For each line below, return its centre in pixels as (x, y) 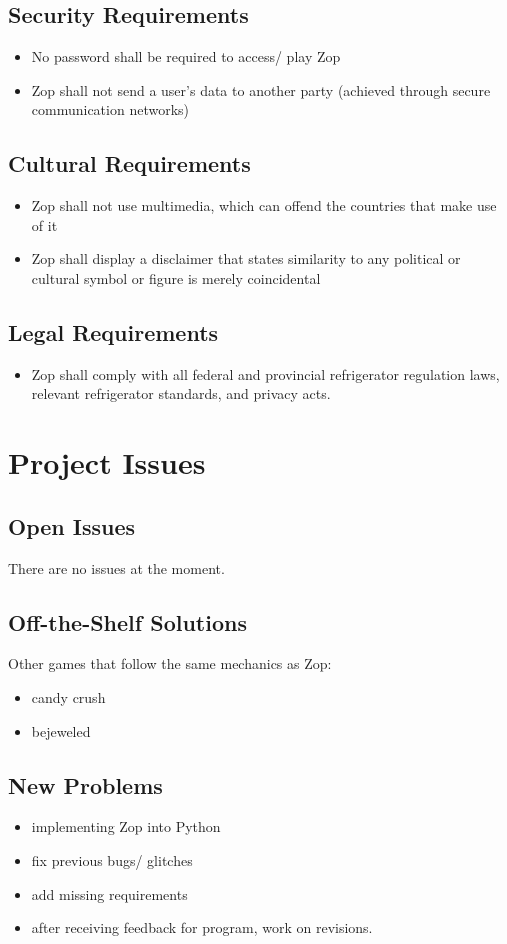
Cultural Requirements (129, 163)
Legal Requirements (113, 331)
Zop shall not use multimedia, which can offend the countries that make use (264, 205)
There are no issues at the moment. (116, 567)
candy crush (68, 696)
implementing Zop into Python (126, 826)
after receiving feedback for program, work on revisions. (202, 927)
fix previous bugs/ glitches (112, 859)
